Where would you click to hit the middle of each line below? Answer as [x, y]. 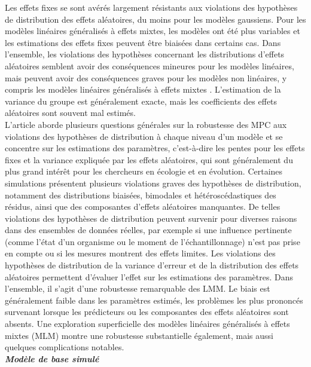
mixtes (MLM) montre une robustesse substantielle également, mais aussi [139, 335]
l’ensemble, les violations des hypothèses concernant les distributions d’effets [145, 54]
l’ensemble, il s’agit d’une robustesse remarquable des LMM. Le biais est [138, 288]
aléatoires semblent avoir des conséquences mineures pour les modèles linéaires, [150, 65]
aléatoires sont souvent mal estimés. [70, 113]
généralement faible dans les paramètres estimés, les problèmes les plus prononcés [154, 300]
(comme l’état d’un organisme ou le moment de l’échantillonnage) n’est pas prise [153, 241]
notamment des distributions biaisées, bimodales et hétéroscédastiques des [141, 195]
